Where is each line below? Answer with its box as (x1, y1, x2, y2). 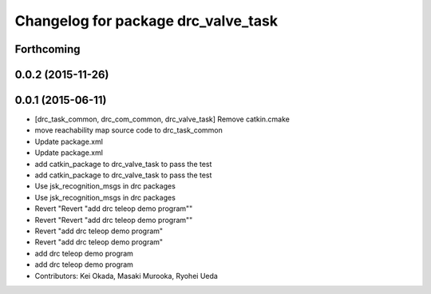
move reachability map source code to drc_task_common (34, 125, 223, 135)
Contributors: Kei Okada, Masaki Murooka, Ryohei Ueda (34, 271, 219, 280)
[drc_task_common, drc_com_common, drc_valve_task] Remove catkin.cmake (34, 114, 291, 124)
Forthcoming (14, 42, 81, 56)
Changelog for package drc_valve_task (14, 12, 279, 30)
